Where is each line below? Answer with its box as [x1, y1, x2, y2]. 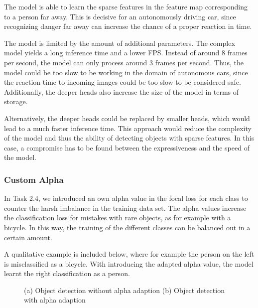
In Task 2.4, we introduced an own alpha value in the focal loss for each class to [4, 193, 248, 203]
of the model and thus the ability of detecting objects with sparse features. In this [4, 133, 255, 143]
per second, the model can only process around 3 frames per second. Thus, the [4, 57, 244, 67]
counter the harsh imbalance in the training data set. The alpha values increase [4, 202, 247, 213]
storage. [4, 96, 28, 107]
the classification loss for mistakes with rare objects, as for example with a [4, 212, 231, 223]
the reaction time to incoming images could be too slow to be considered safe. [4, 77, 241, 87]
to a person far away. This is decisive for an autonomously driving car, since [4, 11, 236, 21]
